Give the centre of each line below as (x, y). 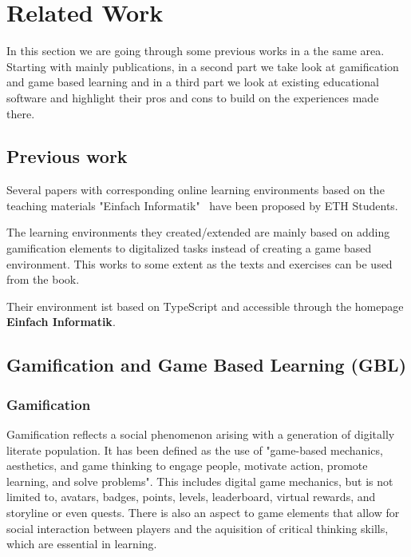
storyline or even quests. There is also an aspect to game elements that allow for (203, 513)
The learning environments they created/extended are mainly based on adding (198, 232)
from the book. (43, 279)
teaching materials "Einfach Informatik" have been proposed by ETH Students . (202, 205)
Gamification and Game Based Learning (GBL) (207, 365)
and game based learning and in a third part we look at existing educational (193, 82)
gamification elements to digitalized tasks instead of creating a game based (189, 248)
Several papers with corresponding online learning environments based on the (196, 190)
